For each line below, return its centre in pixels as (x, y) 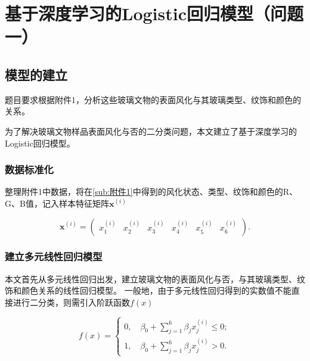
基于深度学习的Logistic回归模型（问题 (154, 13)
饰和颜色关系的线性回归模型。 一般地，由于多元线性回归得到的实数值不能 (148, 290)
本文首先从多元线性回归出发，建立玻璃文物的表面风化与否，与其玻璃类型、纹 (155, 278)
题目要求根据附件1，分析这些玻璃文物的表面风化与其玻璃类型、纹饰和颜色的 (153, 99)
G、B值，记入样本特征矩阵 (57, 203)
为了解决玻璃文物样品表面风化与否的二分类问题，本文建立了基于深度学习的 (151, 131)
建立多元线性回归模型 (54, 256)
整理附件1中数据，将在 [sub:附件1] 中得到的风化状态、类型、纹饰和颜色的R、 (151, 192)
